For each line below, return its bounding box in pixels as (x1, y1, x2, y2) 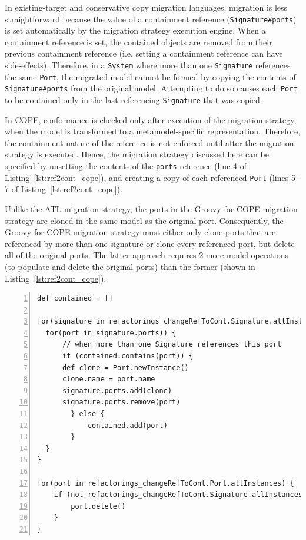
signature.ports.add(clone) (62, 386, 172, 395)
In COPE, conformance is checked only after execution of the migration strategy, (5, 113, 297, 126)
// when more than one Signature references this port (62, 340, 282, 349)
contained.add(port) (87, 421, 168, 430)
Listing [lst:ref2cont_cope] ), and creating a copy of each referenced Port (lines (5, 171, 289, 183)
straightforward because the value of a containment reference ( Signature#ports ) (5, 12, 297, 25)
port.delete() (71, 502, 126, 511)
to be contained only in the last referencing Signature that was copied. (5, 94, 262, 106)
